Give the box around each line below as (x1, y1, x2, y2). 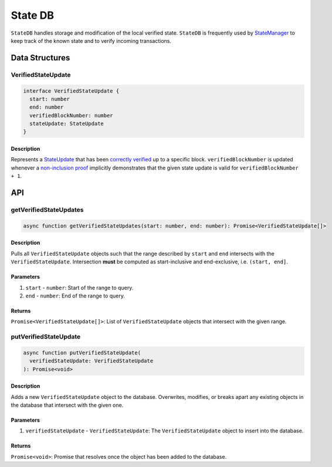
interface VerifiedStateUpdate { (23, 87, 120, 94)
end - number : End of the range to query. (25, 292, 126, 299)
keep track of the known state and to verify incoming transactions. (11, 37, 171, 44)
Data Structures (11, 53, 70, 63)
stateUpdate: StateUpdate (29, 120, 104, 127)
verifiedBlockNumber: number (29, 112, 114, 119)
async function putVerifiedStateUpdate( (23, 349, 141, 356)
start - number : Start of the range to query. (25, 284, 134, 291)
